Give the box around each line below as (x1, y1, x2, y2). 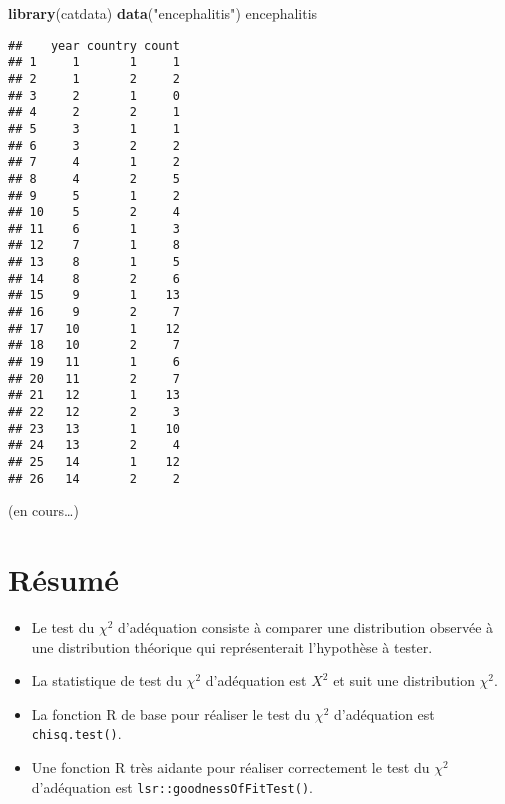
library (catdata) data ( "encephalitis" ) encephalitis (8, 3, 318, 23)
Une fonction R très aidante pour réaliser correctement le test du (31, 757, 430, 778)
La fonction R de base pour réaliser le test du (31, 703, 311, 724)
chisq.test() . (31, 723, 122, 744)
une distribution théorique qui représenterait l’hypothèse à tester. (31, 636, 433, 657)
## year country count (8, 38, 180, 53)
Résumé (8, 559, 120, 600)
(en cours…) (8, 500, 79, 521)
